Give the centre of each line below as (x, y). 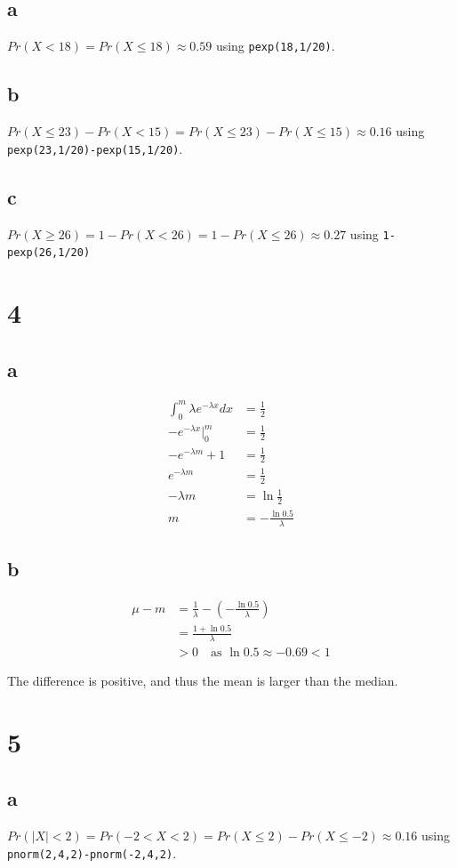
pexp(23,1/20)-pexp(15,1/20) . (95, 148)
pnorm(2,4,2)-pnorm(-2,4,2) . (92, 852)
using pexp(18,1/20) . (275, 46)
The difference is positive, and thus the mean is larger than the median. (203, 681)
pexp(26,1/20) (49, 253)
